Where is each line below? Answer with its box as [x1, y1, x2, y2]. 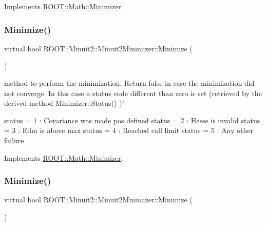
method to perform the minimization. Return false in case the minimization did [4, 78, 255, 88]
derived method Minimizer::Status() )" [4, 98, 125, 108]
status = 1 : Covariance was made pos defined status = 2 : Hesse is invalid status [4, 115, 260, 125]
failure [4, 135, 24, 145]
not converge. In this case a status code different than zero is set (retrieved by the [4, 87, 262, 98]
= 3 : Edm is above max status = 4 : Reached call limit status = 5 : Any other [4, 125, 253, 136]
